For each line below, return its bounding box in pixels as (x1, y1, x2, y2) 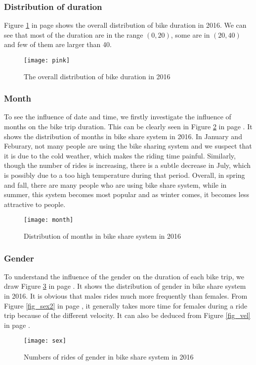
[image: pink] (24, 57, 70, 64)
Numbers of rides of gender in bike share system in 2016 (24, 352, 194, 362)
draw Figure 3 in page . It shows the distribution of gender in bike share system (4, 281, 246, 291)
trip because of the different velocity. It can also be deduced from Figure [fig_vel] (4, 310, 251, 320)
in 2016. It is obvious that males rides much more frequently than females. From (4, 291, 248, 301)
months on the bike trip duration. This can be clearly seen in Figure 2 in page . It (4, 121, 253, 132)
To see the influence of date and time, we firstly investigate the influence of (4, 111, 231, 122)
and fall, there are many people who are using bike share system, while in (4, 179, 227, 190)
